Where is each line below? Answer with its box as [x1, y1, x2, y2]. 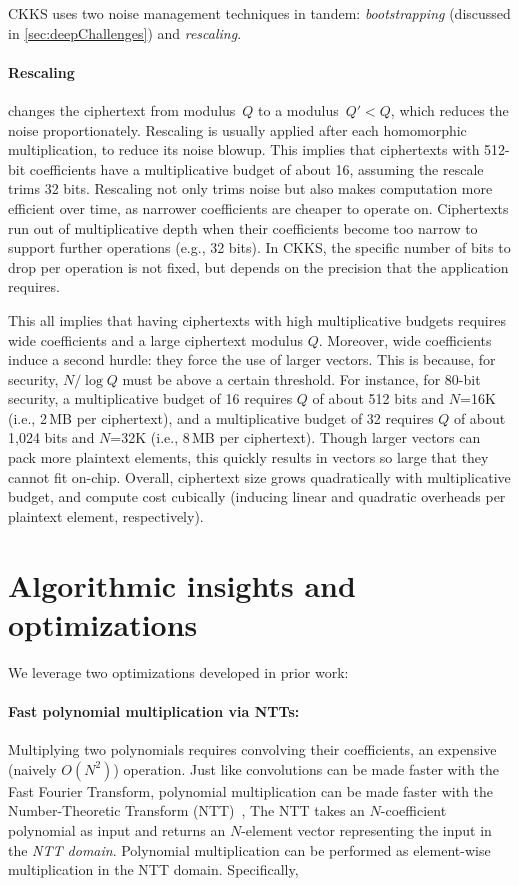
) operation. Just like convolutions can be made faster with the [113, 758, 499, 779]
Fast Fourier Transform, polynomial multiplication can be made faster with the [8, 780, 494, 801]
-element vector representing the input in [241, 819, 492, 840]
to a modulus [258, 99, 339, 120]
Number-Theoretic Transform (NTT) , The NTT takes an [8, 800, 365, 821]
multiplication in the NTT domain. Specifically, [8, 859, 299, 880]
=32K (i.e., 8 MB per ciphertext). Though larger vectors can [110, 427, 481, 448]
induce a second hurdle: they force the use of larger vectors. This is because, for [8, 349, 496, 370]
